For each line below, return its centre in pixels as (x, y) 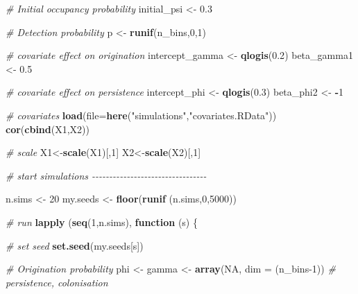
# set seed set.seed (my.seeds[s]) (75, 245)
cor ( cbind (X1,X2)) (48, 129)
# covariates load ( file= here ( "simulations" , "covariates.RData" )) (141, 115)
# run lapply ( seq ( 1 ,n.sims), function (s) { (102, 222)
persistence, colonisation (57, 282)
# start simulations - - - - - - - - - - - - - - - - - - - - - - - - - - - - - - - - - (106, 175)
